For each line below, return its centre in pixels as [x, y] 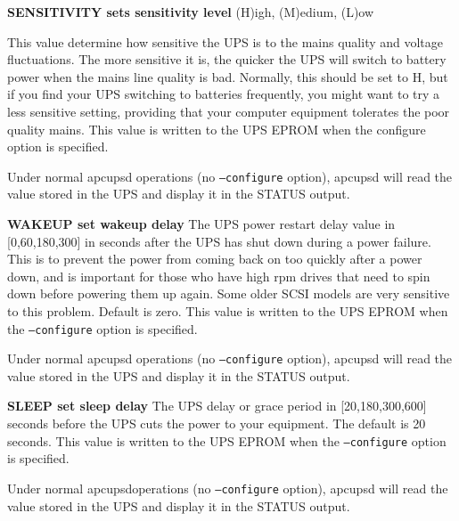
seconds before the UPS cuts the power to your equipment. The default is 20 [217, 423]
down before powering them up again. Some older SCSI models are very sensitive [229, 293]
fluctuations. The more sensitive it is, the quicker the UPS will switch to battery [227, 59]
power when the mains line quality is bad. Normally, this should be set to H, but [228, 76]
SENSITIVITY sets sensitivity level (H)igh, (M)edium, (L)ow [191, 12]
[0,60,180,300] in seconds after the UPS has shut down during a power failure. [219, 241]
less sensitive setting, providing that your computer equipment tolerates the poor [229, 111]
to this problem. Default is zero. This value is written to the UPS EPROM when [228, 310]
